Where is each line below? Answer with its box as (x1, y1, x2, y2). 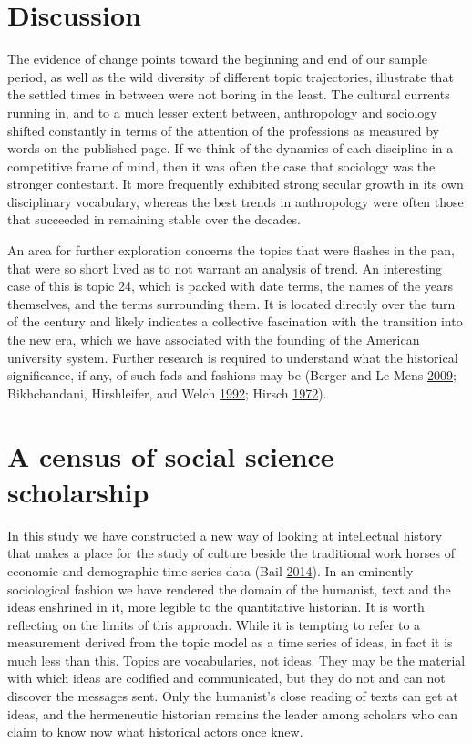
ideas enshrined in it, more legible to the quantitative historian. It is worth (7, 597, 425, 616)
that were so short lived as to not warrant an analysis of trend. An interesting (7, 258, 443, 277)
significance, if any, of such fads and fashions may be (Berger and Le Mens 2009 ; (7, 366, 457, 385)
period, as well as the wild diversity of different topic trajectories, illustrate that (7, 67, 454, 86)
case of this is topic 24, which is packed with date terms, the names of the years (7, 276, 453, 295)
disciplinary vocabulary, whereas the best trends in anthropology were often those (7, 191, 464, 211)
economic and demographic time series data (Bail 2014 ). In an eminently (7, 561, 414, 580)
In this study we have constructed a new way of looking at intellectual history (7, 525, 443, 544)
